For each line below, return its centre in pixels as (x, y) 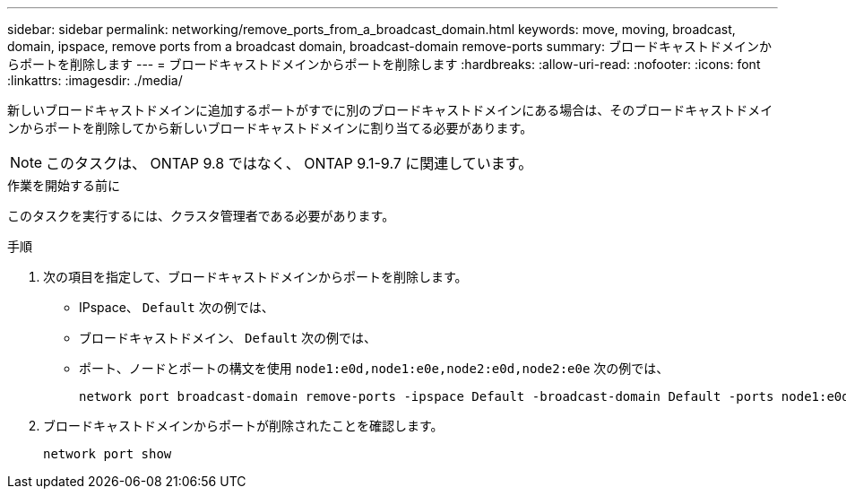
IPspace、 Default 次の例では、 (177, 307)
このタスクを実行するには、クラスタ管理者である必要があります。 (201, 216)
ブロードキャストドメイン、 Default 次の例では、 (228, 338)
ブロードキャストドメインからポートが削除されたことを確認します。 (243, 426)
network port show (108, 454)
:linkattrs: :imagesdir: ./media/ (95, 80)
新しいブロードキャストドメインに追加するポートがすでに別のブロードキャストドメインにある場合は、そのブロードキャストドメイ (390, 110)
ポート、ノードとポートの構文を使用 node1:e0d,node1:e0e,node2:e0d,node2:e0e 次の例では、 (374, 368)
